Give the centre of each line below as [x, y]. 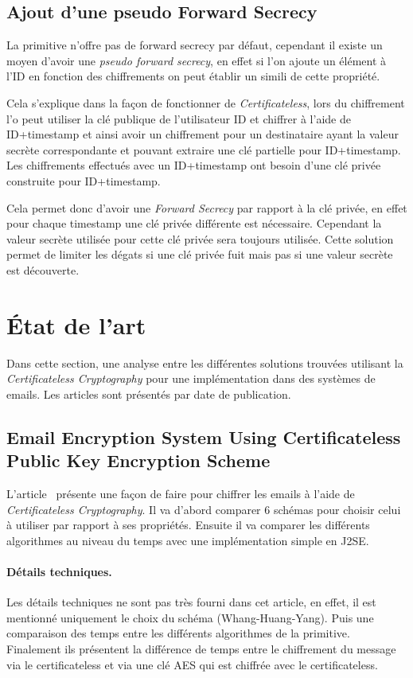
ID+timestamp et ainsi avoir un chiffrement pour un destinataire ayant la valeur [203, 134]
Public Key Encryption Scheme [138, 460]
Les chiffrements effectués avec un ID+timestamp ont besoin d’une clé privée [194, 165]
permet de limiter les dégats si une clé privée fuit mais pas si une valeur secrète [200, 254]
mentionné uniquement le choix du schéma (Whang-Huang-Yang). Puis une [190, 617]
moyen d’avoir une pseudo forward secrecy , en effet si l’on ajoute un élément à [197, 60]
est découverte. [43, 269]
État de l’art [76, 324]
